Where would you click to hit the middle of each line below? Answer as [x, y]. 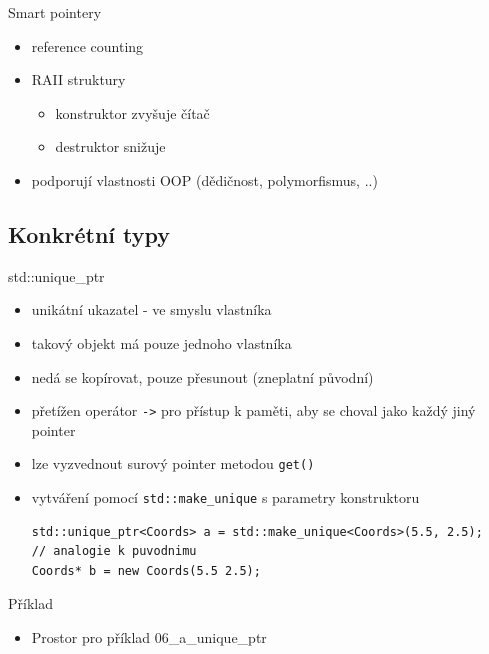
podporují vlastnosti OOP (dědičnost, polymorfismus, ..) [204, 179]
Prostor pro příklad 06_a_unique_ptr [149, 637]
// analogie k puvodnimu [114, 551]
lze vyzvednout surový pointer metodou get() [173, 463]
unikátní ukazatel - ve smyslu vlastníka [151, 309]
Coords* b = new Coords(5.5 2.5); [146, 570]
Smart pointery [55, 12]
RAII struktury [78, 79]
